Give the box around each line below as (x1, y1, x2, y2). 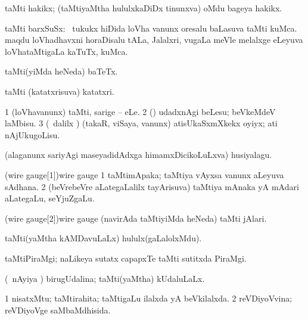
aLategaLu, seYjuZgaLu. (5, 192, 95, 204)
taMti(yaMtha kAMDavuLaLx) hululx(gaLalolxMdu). (5, 232, 202, 244)
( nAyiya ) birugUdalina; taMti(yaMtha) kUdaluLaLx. (5, 272, 205, 284)
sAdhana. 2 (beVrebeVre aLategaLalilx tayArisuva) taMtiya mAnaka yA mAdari (5, 180, 299, 192)
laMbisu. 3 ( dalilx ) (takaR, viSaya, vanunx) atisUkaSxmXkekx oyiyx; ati (5, 117, 278, 129)
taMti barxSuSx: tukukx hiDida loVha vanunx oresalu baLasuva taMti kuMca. (5, 21, 297, 34)
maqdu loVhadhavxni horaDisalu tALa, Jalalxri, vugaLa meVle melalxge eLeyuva (5, 33, 303, 46)
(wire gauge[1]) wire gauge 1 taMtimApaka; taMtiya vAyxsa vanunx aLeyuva (5, 168, 284, 181)
